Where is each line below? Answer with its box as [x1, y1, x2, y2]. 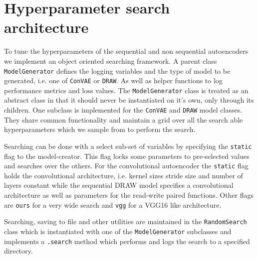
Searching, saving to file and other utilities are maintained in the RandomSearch [4, 216, 247, 227]
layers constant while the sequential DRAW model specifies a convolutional [4, 180, 234, 190]
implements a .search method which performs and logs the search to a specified [4, 236, 250, 246]
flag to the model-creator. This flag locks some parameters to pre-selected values [4, 150, 250, 161]
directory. [4, 246, 33, 256]
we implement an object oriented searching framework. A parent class [4, 55, 217, 66]
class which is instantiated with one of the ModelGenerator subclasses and [4, 226, 232, 236]
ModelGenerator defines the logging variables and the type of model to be [4, 65, 231, 76]
